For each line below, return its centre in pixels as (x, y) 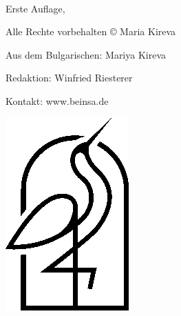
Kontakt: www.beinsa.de (57, 100)
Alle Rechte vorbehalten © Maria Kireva (91, 31)
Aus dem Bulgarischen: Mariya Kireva (86, 54)
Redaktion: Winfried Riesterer (69, 78)
